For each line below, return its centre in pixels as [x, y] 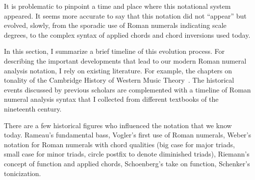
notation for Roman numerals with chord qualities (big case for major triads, [119, 144]
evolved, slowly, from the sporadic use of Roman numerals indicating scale [115, 25]
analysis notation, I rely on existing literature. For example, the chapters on [118, 70]
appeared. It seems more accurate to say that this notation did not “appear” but [125, 15]
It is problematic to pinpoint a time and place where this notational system [117, 6]
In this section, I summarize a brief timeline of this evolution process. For [114, 51]
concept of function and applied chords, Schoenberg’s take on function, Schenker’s [127, 163]
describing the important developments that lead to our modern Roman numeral [125, 60]
